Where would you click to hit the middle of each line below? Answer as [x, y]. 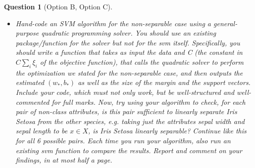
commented [32, 102]
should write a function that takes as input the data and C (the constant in [129, 52]
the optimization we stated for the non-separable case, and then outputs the [129, 72]
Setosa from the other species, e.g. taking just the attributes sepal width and [130, 121]
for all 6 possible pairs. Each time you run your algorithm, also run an [123, 140]
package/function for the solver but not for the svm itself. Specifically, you [128, 42]
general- [226, 23]
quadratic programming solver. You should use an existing [129, 33]
